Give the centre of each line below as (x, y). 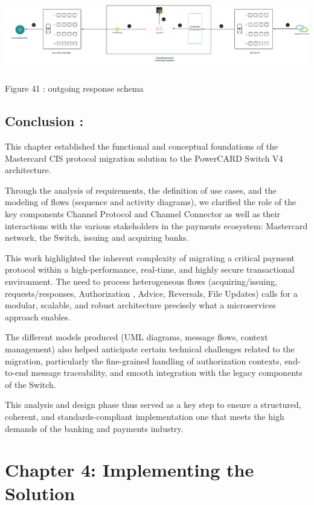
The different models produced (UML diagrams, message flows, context (136, 337)
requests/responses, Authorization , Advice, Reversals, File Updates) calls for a (151, 293)
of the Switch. (30, 384)
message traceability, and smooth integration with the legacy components (167, 373)
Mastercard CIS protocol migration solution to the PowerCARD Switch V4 (144, 158)
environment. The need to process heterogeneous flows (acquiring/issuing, (141, 281)
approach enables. (38, 316)
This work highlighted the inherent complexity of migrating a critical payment (150, 257)
